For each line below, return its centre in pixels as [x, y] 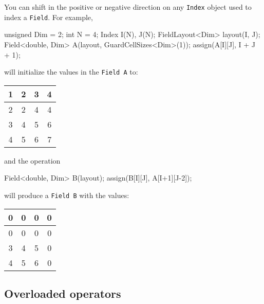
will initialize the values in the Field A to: [71, 72]
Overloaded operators [63, 293]
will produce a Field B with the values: [67, 195]
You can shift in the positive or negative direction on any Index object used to [128, 7]
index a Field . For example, [49, 17]
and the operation [32, 160]
